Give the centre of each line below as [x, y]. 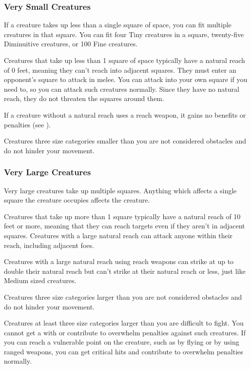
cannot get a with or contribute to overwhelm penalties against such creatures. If [125, 332]
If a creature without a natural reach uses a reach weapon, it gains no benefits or [125, 114]
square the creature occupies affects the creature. [77, 200]
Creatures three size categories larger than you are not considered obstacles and [123, 297]
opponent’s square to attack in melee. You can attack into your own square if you [126, 79]
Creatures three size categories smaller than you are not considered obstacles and [125, 141]
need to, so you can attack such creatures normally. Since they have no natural [122, 89]
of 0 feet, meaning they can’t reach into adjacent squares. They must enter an [120, 70]
